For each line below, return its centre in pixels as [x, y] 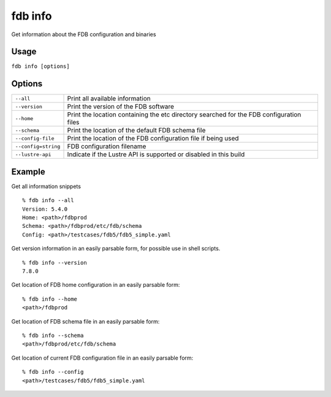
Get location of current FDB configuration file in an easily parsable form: [102, 358]
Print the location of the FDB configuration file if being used [153, 138]
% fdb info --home [50, 299]
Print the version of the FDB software [121, 107]
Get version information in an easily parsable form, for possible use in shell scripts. [116, 249]
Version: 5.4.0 [45, 209]
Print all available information [109, 99]
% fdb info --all [48, 200]
